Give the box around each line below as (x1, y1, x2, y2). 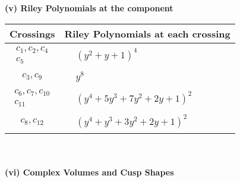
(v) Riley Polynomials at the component (5, 2, 173, 14)
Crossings (10, 26, 55, 40)
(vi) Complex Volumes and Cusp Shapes (5, 165, 174, 178)
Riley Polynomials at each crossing (64, 26, 230, 40)
